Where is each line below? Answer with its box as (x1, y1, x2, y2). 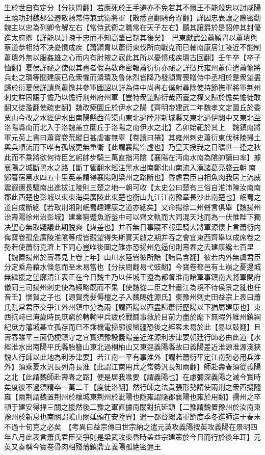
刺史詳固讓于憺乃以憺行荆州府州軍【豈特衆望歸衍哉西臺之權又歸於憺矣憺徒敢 (4, 92, 261, 102)
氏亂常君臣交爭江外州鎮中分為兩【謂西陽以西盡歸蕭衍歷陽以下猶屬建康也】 (4, 301, 254, 312)
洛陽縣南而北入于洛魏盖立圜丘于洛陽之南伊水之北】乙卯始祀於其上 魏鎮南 (4, 122, 254, 132)
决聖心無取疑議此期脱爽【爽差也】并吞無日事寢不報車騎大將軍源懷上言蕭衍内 (4, 222, 261, 232)
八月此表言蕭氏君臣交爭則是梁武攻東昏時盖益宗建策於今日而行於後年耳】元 (11, 431, 261, 442)
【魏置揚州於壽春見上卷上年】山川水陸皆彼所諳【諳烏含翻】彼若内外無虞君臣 (4, 251, 261, 262)
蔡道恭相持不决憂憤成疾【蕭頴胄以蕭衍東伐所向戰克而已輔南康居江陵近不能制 (4, 42, 261, 52)
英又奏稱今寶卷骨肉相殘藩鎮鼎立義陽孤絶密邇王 (4, 441, 161, 452)
